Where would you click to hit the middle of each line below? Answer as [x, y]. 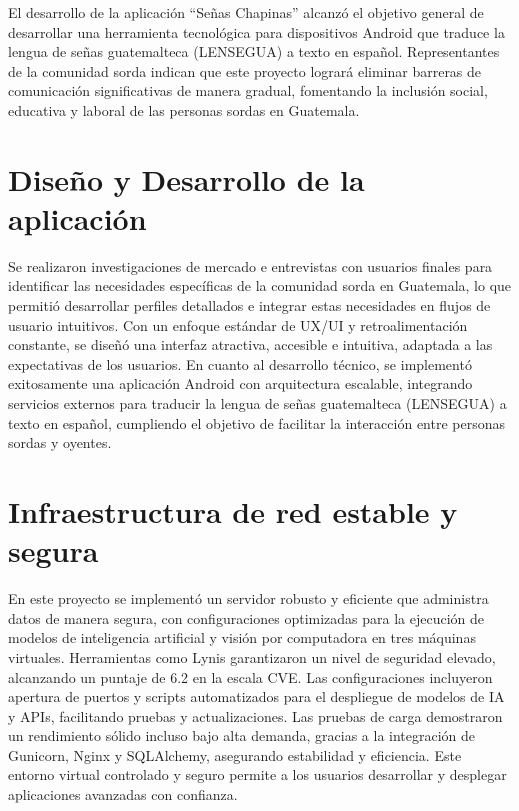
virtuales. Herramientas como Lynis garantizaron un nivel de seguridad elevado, [252, 656]
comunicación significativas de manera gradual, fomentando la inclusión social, [248, 90]
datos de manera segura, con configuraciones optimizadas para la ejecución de [246, 617]
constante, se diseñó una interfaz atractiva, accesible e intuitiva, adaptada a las [250, 344]
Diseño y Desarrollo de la [186, 178]
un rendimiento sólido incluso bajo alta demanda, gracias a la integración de [242, 735]
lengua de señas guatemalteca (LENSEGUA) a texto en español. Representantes [254, 51]
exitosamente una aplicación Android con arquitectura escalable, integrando [240, 383]
